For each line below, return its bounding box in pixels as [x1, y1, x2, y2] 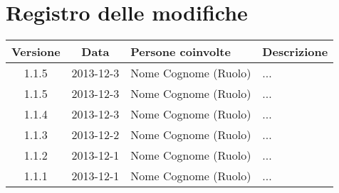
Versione [11, 43, 61, 60]
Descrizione [262, 43, 328, 60]
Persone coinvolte [130, 43, 231, 60]
